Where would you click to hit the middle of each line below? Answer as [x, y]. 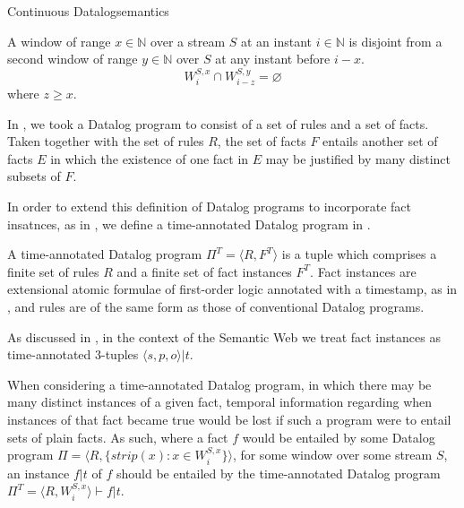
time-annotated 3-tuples [73, 354]
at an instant [276, 41]
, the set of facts [262, 141]
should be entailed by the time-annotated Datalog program [278, 473]
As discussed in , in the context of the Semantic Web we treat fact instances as [224, 336]
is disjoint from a [395, 41]
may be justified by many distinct [358, 158]
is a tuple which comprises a [359, 254]
